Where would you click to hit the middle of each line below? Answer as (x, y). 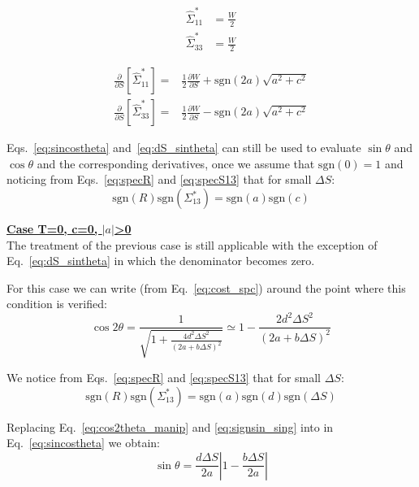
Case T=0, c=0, (52, 228)
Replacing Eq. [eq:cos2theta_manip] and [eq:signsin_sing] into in (170, 426)
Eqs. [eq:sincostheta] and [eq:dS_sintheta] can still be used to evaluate (184, 148)
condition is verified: (57, 304)
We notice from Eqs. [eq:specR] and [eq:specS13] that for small (164, 377)
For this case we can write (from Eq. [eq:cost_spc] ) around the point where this (206, 287)
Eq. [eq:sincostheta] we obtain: (83, 443)
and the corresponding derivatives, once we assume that (176, 163)
